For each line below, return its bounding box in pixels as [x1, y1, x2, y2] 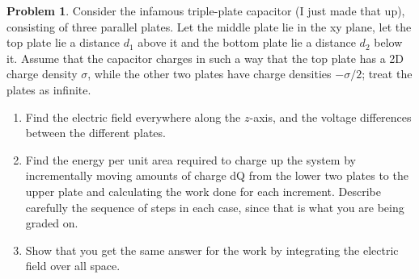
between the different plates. [25, 124, 166, 141]
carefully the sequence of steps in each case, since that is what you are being [25, 198, 404, 215]
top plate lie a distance [6, 34, 121, 51]
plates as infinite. [6, 81, 91, 98]
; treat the [362, 65, 413, 82]
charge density [6, 65, 78, 82]
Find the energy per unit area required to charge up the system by [25, 151, 356, 168]
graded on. [25, 214, 78, 231]
